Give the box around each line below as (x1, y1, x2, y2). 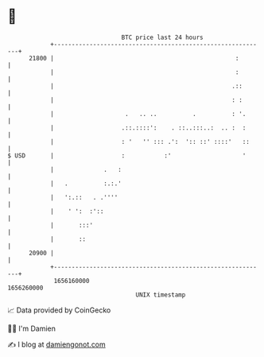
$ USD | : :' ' (7, 151, 247, 160)
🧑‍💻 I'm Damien (7, 324, 56, 333)
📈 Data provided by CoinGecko (7, 305, 111, 315)
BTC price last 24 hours (121, 33, 204, 41)
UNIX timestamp (135, 290, 186, 299)
